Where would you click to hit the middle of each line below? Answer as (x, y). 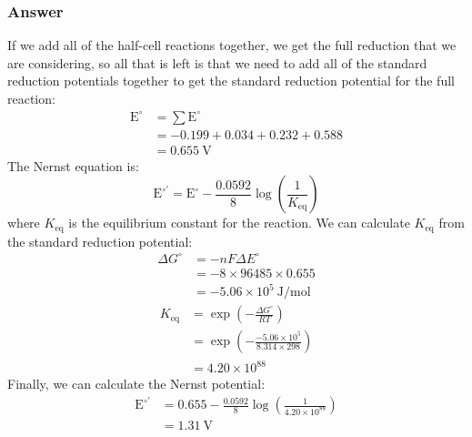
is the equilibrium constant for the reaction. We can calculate (239, 223)
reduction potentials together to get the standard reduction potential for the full (231, 81)
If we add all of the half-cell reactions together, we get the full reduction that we (232, 45)
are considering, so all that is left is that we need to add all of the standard (217, 62)
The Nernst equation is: (73, 165)
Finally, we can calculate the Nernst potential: (136, 384)
